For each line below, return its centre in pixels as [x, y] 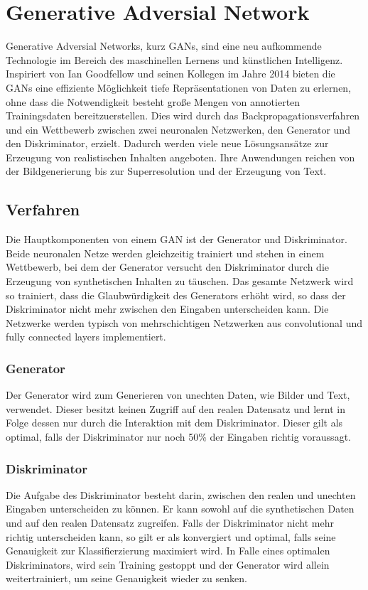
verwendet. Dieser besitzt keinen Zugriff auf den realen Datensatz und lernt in [175, 408]
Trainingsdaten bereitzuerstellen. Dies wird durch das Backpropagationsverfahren [183, 116]
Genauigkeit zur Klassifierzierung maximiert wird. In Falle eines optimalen [168, 551]
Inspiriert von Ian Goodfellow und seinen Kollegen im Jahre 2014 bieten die [171, 74]
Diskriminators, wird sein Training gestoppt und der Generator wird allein [168, 564]
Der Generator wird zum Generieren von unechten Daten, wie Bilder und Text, [178, 395]
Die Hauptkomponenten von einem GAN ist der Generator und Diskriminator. [177, 239]
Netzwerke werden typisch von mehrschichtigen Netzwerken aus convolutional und [184, 322]
